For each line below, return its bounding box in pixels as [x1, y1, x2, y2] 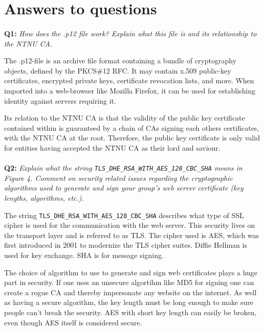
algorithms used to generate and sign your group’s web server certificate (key [4, 182, 244, 193]
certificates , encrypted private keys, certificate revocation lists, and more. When [4, 75, 254, 86]
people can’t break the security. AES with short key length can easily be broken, [4, 306, 257, 317]
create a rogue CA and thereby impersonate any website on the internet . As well [4, 287, 257, 297]
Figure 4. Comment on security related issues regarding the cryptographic [4, 172, 233, 183]
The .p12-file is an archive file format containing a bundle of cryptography [4, 55, 237, 66]
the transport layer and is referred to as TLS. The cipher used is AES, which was [4, 229, 259, 240]
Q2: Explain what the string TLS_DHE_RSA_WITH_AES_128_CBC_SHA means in [4, 162, 243, 173]
